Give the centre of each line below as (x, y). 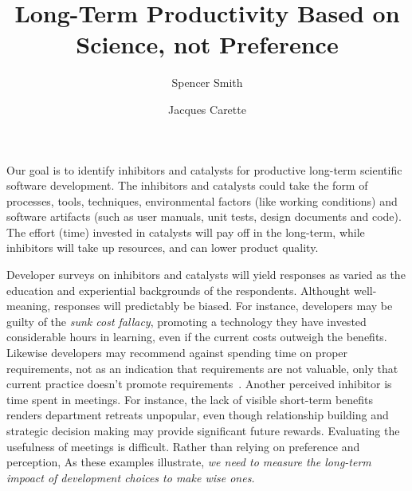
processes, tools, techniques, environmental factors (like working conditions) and (202, 200)
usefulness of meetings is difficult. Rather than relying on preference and (183, 446)
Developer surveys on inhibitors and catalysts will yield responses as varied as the (206, 275)
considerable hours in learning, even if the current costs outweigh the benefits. (197, 337)
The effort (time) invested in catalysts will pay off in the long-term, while (186, 232)
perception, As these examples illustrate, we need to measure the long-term (189, 462)
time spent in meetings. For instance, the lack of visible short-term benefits (190, 399)
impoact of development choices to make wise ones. (131, 477)
